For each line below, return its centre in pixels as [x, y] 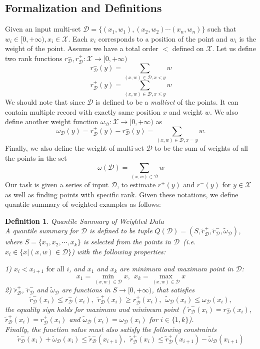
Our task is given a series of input [57, 184]
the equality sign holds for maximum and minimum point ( [95, 309]
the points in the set [36, 157]
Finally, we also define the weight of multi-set [74, 148]
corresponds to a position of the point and [163, 38]
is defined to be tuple [121, 231]
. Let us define [234, 48]
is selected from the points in [127, 242]
